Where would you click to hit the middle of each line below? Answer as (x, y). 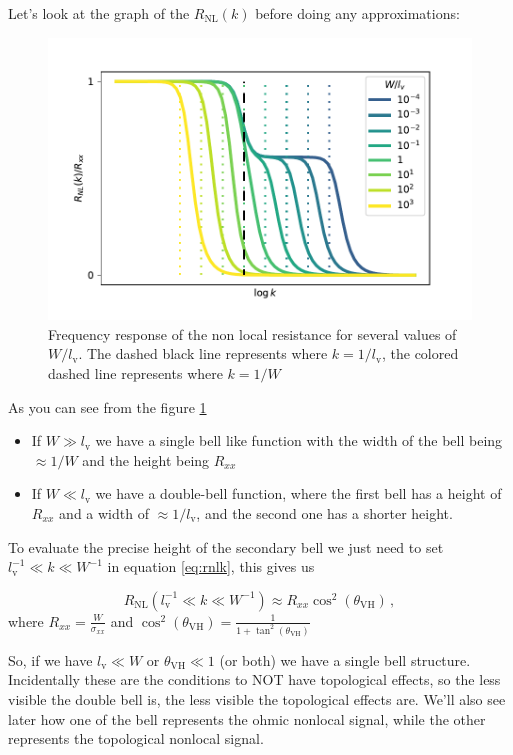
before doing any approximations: (357, 13)
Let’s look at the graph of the (99, 13)
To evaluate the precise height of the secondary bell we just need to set (226, 546)
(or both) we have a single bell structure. (345, 659)
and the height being (146, 459)
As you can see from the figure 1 (107, 406)
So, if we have (50, 659)
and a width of (104, 513)
